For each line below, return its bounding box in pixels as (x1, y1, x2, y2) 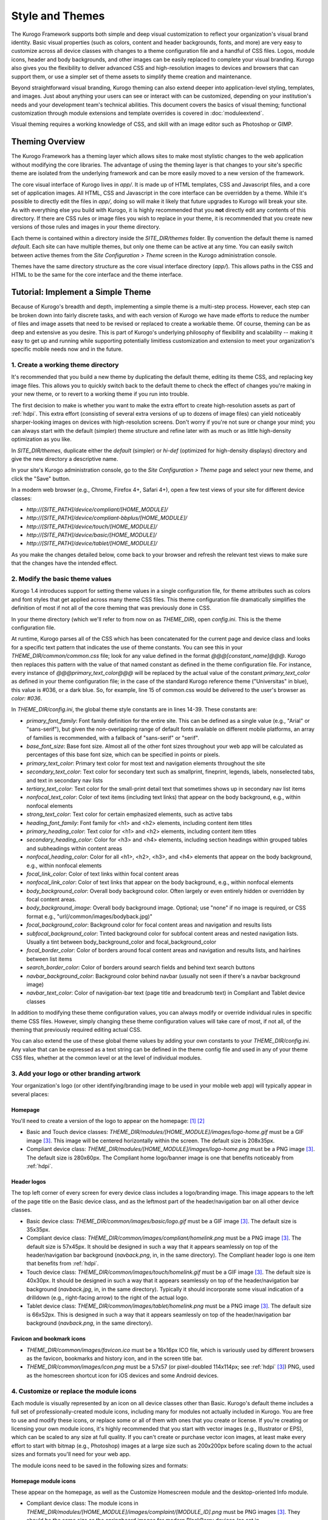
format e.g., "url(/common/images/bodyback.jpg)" (26, 913, 153, 920)
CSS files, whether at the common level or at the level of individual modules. (11, 1054, 202, 1062)
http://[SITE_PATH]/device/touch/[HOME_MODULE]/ (26, 523, 158, 530)
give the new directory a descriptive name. (11, 455, 118, 462)
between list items (26, 955, 72, 962)
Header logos (11, 1178, 46, 1185)
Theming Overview (11, 137, 85, 147)
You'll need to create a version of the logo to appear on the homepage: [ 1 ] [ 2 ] (11, 1118, 205, 1125)
